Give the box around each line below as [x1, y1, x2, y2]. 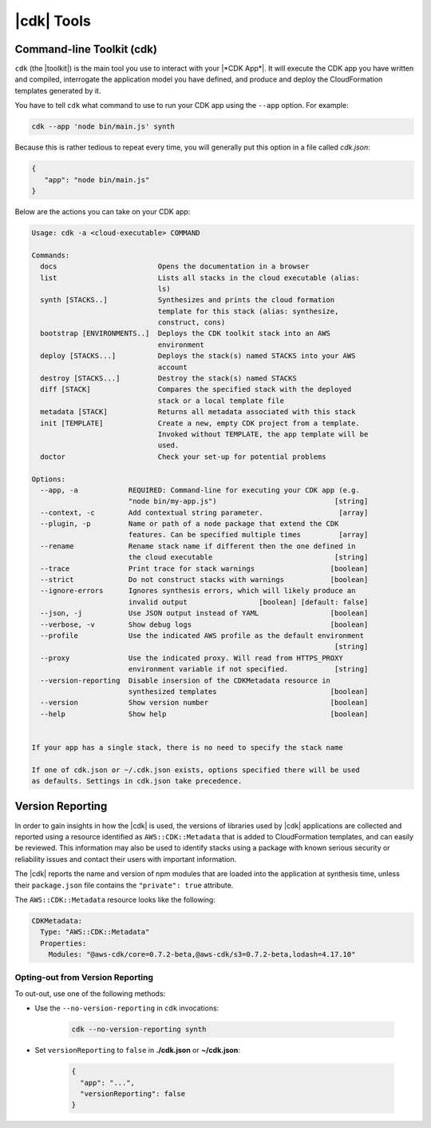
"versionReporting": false [80, 1089, 186, 1098]
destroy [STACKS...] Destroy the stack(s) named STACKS [40, 374, 297, 383]
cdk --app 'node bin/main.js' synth [31, 122, 176, 131]
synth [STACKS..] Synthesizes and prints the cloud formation [40, 296, 335, 305]
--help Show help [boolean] [40, 709, 369, 719]
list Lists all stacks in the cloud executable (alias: [40, 273, 361, 282]
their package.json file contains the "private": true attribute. [14, 880, 234, 890]
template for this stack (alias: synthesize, [157, 306, 339, 316]
